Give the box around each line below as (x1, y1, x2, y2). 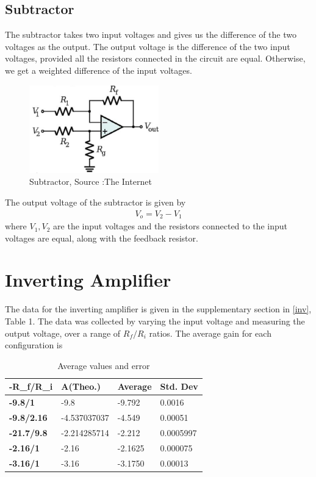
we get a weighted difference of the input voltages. (5, 63, 192, 76)
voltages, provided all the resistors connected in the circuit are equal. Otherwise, (5, 52, 306, 65)
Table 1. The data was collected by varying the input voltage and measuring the (5, 315, 305, 327)
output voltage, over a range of (5, 326, 121, 339)
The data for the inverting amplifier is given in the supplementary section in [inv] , (5, 303, 312, 315)
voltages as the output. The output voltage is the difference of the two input (5, 40, 290, 52)
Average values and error (57, 359, 150, 371)
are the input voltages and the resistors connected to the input (53, 220, 287, 232)
